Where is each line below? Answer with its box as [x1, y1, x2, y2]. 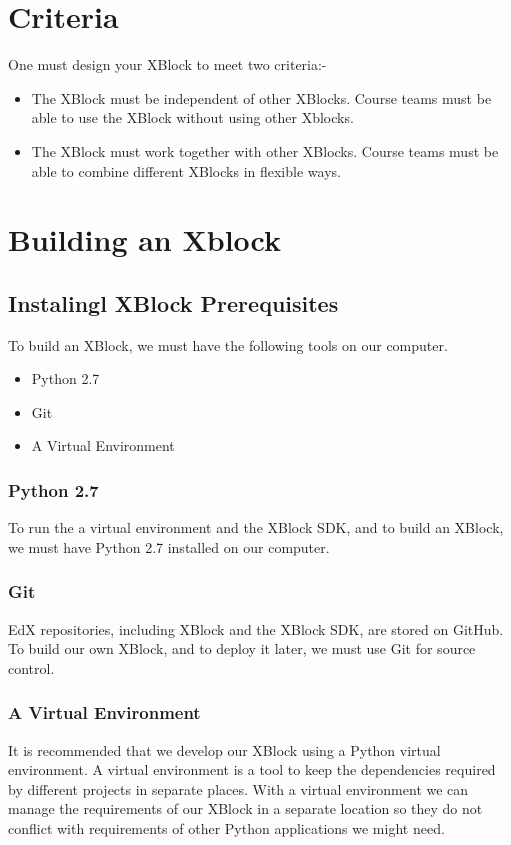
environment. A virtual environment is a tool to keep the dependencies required [8, 759, 496, 780]
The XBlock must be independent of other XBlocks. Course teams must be [31, 87, 492, 108]
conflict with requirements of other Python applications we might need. [8, 818, 445, 839]
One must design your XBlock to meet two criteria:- [8, 54, 327, 75]
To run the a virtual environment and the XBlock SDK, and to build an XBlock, [8, 517, 504, 538]
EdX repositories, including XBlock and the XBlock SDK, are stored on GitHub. [8, 618, 504, 639]
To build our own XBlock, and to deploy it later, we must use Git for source [8, 638, 476, 659]
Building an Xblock [8, 219, 282, 260]
